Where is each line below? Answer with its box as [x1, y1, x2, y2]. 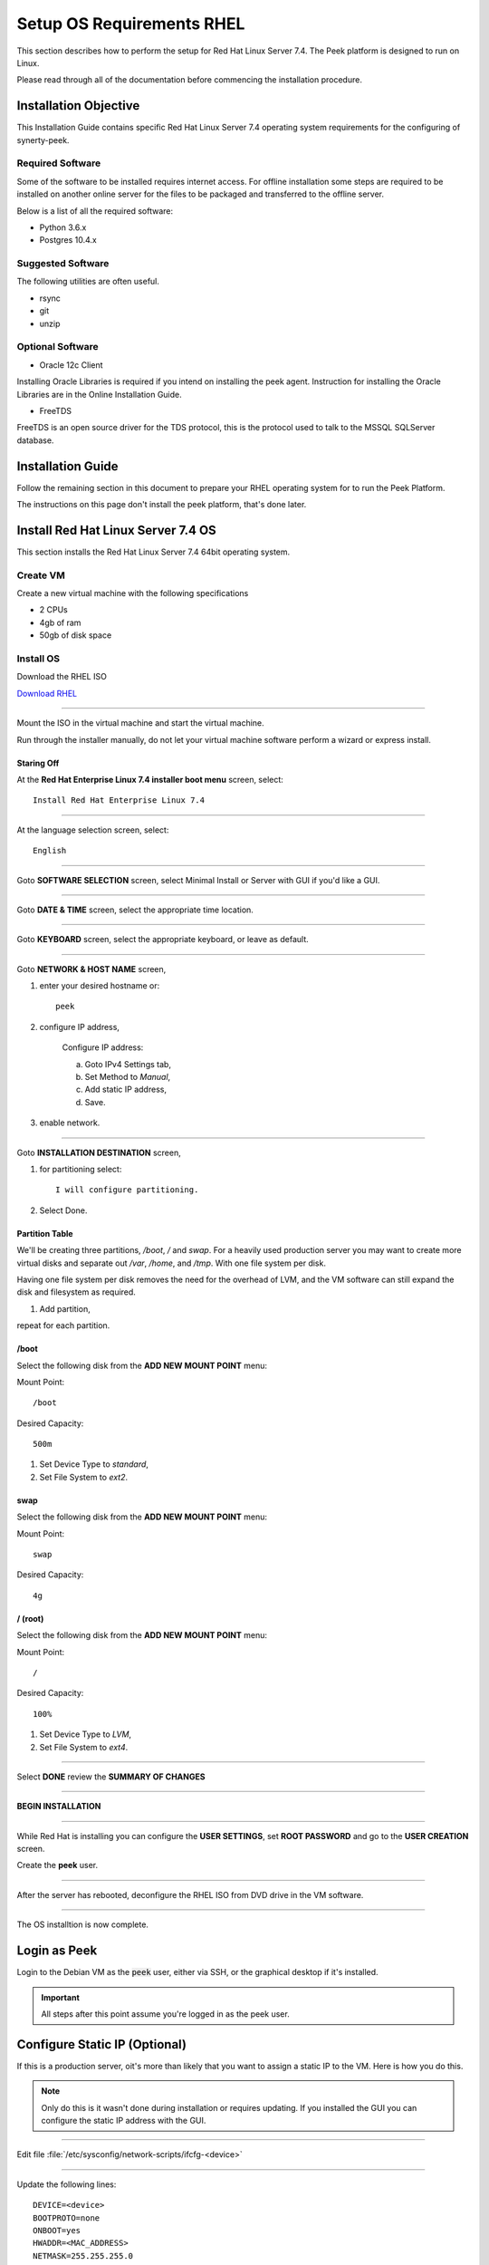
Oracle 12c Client [39, 359, 103, 371]
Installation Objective [16, 98, 140, 113]
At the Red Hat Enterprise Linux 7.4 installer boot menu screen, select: [16, 774, 284, 785]
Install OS [16, 652, 61, 665]
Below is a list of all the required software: [16, 205, 174, 217]
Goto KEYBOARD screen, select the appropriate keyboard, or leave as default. [16, 934, 309, 945]
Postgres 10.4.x [39, 235, 97, 246]
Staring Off [16, 757, 60, 768]
